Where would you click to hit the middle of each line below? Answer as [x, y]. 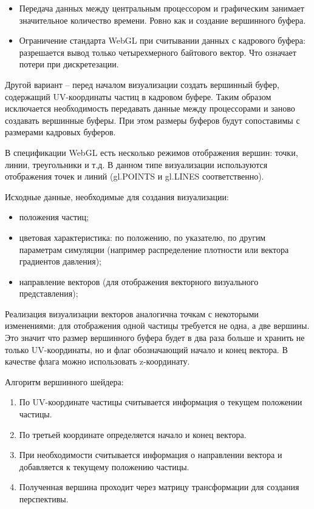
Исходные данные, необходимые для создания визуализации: [117, 196]
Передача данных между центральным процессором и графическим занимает [162, 8]
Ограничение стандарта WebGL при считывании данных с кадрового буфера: [162, 40]
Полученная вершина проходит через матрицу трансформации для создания [159, 487]
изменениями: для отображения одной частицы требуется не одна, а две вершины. [157, 325]
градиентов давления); [60, 261]
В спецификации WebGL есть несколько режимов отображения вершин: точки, [152, 152]
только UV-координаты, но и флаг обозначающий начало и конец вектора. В [146, 349]
